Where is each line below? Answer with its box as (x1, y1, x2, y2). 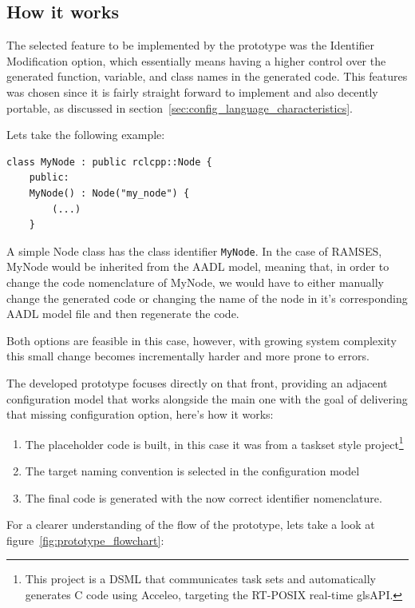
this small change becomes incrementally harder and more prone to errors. (6, 348, 370, 364)
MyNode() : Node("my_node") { (29, 187, 190, 199)
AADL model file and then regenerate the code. (6, 305, 239, 322)
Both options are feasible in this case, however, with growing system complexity (6, 332, 397, 348)
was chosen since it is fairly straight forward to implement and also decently (6, 83, 378, 100)
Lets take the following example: (6, 126, 165, 143)
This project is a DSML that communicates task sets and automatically (25, 570, 376, 587)
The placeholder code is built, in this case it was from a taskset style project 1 (25, 433, 404, 452)
